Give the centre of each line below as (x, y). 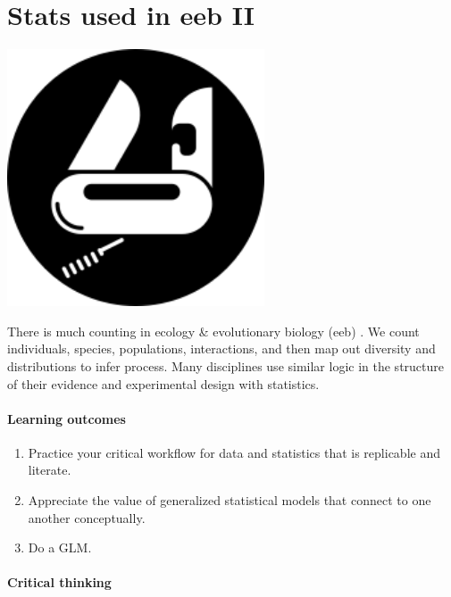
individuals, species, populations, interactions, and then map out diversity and (221, 348)
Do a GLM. (60, 547)
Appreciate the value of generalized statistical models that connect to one (230, 500)
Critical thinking (59, 582)
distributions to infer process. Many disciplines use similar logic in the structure (226, 365)
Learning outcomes (67, 418)
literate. (50, 470)
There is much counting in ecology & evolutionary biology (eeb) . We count (213, 331)
